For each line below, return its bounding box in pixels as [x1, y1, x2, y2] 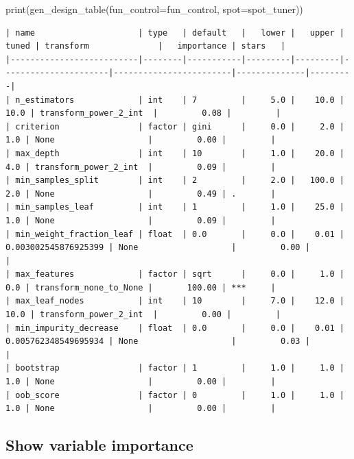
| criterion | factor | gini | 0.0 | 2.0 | [5, 121, 344, 132]
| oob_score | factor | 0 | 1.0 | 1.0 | [5, 390, 344, 400]
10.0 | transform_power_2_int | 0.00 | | [5, 310, 281, 320]
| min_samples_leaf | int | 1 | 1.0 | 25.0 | [5, 202, 344, 212]
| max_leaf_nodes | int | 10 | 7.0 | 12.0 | [5, 296, 344, 306]
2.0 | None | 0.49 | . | [5, 188, 276, 199]
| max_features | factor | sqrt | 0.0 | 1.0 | [5, 269, 344, 280]
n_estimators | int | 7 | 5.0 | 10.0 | [15, 95, 344, 105]
